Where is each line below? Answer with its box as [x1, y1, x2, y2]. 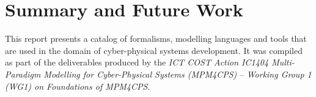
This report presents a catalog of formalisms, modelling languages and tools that [5, 32, 307, 45]
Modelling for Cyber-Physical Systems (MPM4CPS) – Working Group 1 [43, 67, 312, 80]
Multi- [271, 56, 295, 69]
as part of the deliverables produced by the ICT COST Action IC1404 [5, 56, 269, 69]
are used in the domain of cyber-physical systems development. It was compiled [5, 44, 303, 56]
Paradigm [5, 67, 41, 80]
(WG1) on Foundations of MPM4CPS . [5, 79, 150, 92]
